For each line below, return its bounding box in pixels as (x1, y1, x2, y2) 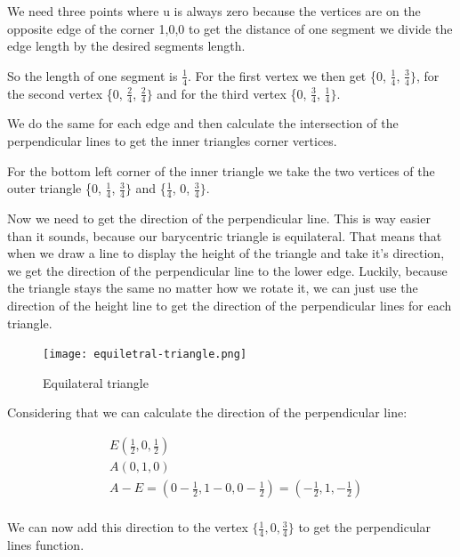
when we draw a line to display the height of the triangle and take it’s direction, (7, 244, 445, 262)
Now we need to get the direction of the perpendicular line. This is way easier (7, 209, 431, 228)
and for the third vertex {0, (157, 84, 307, 102)
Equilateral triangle (43, 373, 149, 392)
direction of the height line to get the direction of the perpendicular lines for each (7, 296, 452, 315)
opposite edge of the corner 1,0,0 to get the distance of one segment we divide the (7, 19, 453, 37)
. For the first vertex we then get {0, (188, 66, 386, 85)
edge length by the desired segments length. (7, 36, 246, 55)
